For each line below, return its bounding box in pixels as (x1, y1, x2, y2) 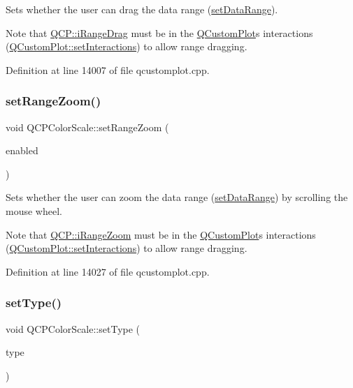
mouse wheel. (6, 203, 62, 218)
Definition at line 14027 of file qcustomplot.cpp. (6, 264, 210, 278)
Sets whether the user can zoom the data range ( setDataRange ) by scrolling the (6, 190, 348, 204)
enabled (6, 143, 38, 158)
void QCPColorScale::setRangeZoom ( (6, 119, 169, 134)
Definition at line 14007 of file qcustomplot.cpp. (6, 62, 210, 77)
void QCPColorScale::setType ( (6, 321, 141, 336)
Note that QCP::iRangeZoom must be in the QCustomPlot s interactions (6, 227, 316, 241)
